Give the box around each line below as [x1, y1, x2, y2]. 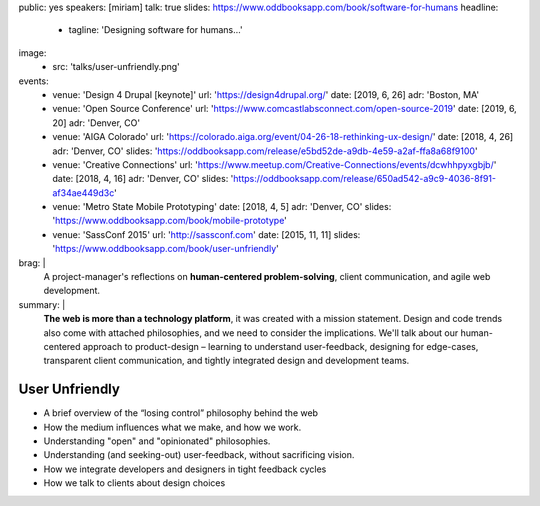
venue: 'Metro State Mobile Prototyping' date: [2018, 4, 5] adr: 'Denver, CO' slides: [52, 201, 392, 213]
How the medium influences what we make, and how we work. [43, 421, 302, 433]
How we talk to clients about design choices [43, 477, 226, 489]
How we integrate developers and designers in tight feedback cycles [43, 463, 327, 475]
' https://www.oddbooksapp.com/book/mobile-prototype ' [52, 215, 287, 227]
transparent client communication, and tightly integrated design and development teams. [43, 355, 410, 367]
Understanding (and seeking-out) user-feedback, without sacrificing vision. [43, 449, 355, 461]
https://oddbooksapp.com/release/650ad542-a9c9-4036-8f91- [233, 173, 497, 185]
